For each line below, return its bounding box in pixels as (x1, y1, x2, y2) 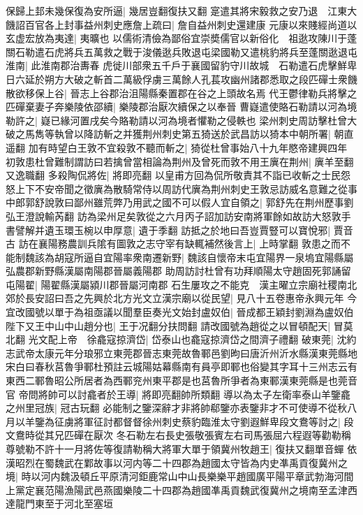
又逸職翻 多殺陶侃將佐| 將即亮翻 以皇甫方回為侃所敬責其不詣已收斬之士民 (6, 168, 341, 182)
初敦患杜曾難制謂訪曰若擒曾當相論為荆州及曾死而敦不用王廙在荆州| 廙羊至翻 (6, 154, 354, 168)
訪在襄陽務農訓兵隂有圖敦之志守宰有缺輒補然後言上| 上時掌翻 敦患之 (18, 236, 331, 251)
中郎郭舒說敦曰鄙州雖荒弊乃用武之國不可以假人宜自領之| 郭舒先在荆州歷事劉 (6, 195, 354, 210)
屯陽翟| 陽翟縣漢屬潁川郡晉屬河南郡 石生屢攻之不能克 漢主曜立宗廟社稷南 (6, 277, 348, 291)
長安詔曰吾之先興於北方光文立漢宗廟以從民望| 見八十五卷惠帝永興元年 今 (24, 291, 357, 305)
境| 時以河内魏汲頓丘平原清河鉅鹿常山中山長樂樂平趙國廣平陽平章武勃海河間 (6, 469, 354, 484)
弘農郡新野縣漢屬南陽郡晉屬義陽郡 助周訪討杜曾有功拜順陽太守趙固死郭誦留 (6, 263, 351, 278)
